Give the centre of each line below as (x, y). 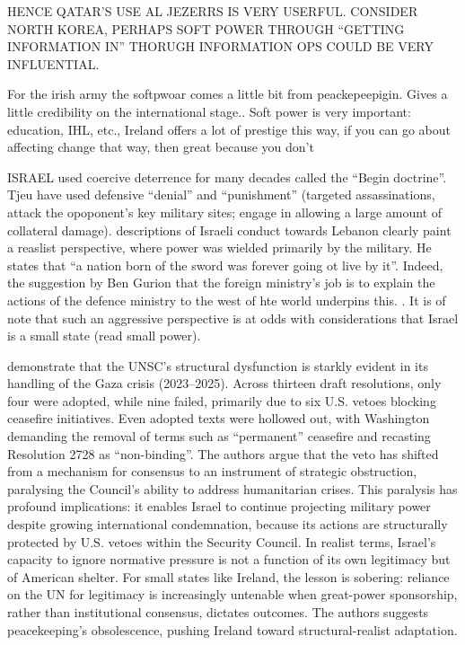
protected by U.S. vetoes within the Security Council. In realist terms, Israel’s (222, 541)
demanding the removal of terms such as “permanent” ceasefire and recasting (219, 436)
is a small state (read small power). (104, 336)
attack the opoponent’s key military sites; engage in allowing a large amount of (225, 212)
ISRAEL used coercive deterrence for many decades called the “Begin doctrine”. (227, 177)
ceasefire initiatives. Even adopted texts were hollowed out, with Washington (219, 418)
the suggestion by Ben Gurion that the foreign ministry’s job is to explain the (221, 283)
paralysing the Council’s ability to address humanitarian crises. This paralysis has (232, 488)
